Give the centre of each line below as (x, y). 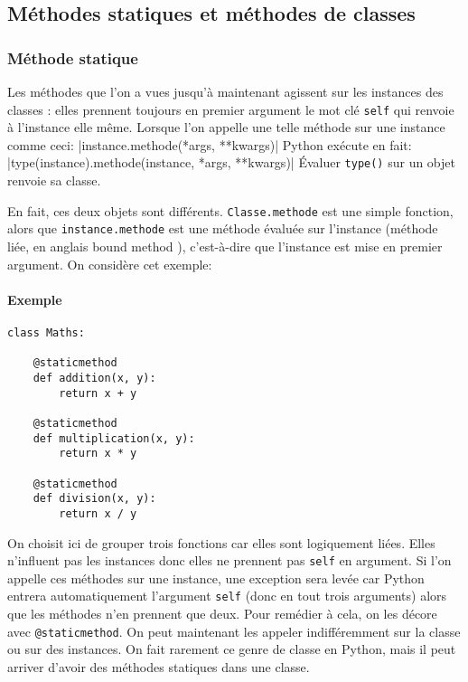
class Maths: (46, 332)
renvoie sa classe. (54, 180)
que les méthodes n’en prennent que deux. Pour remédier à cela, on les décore (222, 614)
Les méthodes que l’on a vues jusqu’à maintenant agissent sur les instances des (225, 91)
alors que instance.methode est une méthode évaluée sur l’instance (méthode (223, 228)
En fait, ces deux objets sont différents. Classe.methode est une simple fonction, (230, 210)
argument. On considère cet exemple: (110, 264)
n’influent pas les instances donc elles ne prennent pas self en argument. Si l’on (229, 560)
